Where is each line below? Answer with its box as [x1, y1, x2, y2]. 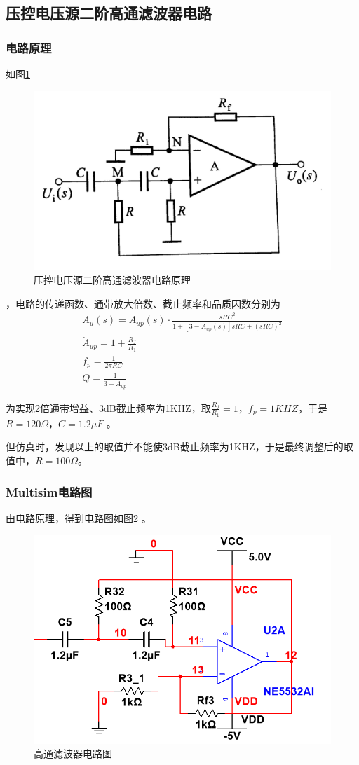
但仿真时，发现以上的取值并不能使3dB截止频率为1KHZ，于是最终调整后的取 [6, 439, 353, 454]
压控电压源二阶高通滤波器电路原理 [34, 273, 191, 287]
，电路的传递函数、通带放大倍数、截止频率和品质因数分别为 [6, 296, 280, 310]
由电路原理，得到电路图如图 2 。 [6, 510, 151, 525]
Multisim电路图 [6, 483, 93, 500]
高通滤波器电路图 [34, 746, 112, 761]
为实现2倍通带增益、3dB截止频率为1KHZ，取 [6, 400, 211, 415]
